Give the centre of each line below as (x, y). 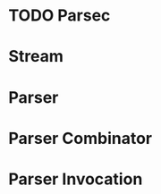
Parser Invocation (76, 179)
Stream (36, 57)
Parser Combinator (80, 138)
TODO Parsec (59, 16)
